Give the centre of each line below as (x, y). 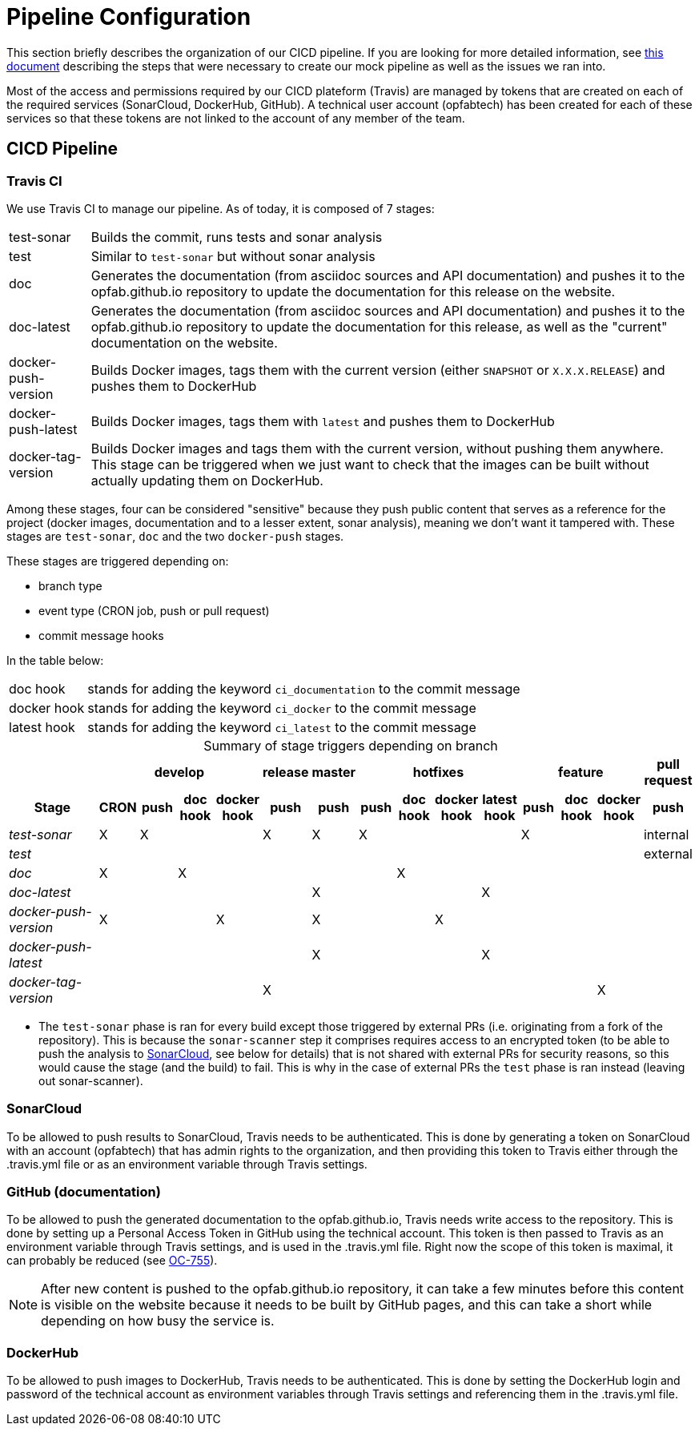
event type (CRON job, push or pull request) (154, 610)
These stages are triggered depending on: (118, 561)
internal (666, 834)
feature (581, 772)
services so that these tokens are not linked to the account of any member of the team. (236, 118)
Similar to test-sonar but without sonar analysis (233, 256)
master (334, 772)
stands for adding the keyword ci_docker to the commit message (282, 708)
